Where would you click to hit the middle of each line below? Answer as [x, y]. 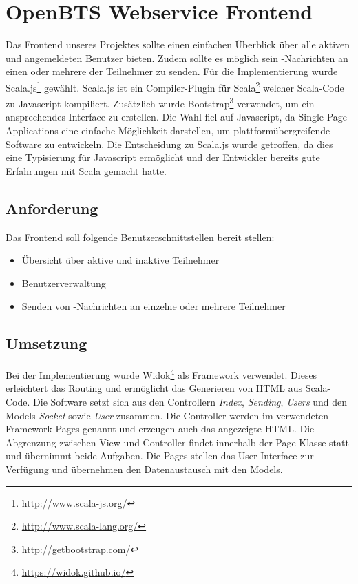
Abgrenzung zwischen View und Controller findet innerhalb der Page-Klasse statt [177, 442]
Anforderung [52, 208]
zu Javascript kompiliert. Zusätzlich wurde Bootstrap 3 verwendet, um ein [160, 102]
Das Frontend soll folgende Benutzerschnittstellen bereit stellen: [140, 237]
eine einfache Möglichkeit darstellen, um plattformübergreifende [196, 130]
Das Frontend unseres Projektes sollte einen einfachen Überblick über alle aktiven [178, 44]
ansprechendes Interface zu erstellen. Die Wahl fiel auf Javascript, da [150, 117]
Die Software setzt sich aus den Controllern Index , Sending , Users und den [190, 401]
